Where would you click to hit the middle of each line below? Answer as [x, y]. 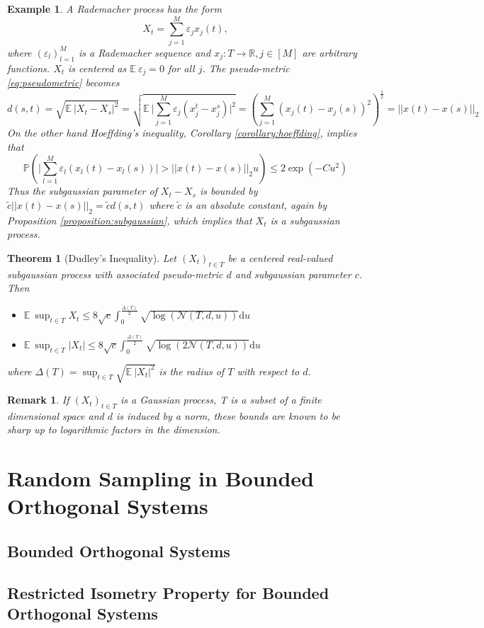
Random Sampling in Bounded [161, 478]
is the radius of [192, 371]
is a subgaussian [305, 220]
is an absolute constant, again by [256, 204]
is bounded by [229, 191]
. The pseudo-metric [246, 68]
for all [181, 68]
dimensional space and [56, 415]
